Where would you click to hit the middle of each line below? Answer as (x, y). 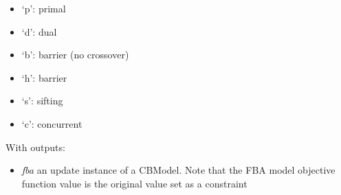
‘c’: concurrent (52, 123)
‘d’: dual (39, 31)
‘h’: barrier (44, 77)
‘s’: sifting (42, 101)
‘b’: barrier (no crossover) (75, 55)
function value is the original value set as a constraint (134, 183)
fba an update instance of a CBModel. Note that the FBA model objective (178, 170)
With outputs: (35, 147)
